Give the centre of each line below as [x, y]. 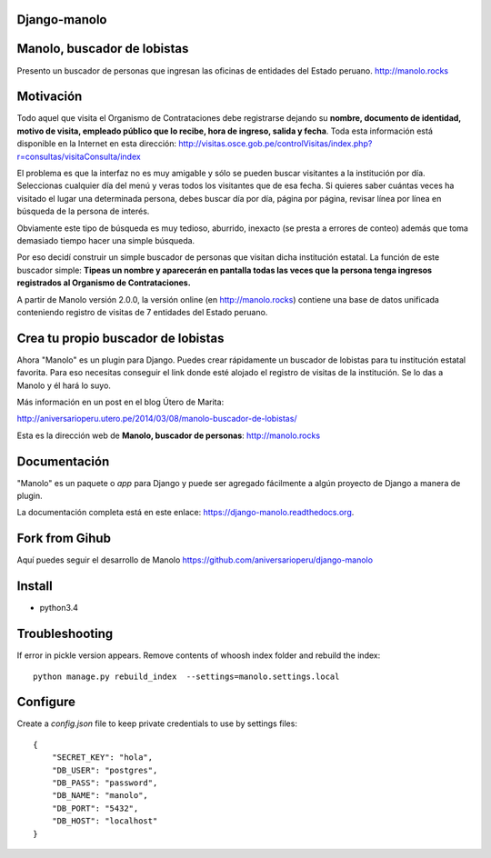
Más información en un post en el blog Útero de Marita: [120, 402]
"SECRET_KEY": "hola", [102, 758]
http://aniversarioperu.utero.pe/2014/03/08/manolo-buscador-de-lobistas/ [157, 419]
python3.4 [59, 608]
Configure [46, 702]
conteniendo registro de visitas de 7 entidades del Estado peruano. [142, 312]
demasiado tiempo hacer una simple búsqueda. [106, 240]
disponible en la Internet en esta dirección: [97, 144]
